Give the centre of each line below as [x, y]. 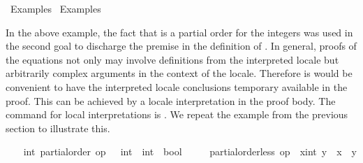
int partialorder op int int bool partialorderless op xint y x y [190, 151]
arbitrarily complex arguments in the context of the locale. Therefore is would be [179, 73]
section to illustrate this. [58, 128]
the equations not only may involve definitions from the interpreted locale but [172, 59]
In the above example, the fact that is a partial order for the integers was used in [179, 32]
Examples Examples [55, 8]
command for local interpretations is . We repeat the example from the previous [177, 114]
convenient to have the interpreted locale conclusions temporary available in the [177, 86]
